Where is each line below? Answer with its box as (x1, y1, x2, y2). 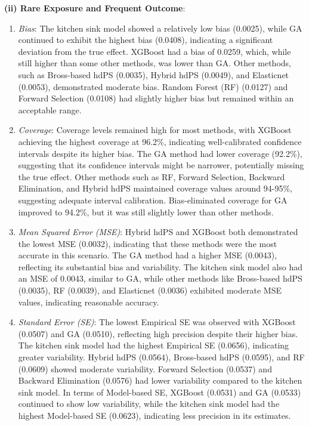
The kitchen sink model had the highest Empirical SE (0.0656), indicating (18, 339, 289, 351)
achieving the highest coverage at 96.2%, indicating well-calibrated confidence (18, 135, 302, 147)
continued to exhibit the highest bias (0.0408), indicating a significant (18, 33, 273, 46)
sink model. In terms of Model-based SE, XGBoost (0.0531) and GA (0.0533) (18, 385, 301, 398)
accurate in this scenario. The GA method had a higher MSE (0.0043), (18, 249, 277, 261)
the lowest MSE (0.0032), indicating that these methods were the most (18, 237, 277, 249)
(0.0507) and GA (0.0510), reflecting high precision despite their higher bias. (18, 327, 298, 339)
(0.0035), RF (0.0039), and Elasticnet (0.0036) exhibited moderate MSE (18, 284, 282, 297)
